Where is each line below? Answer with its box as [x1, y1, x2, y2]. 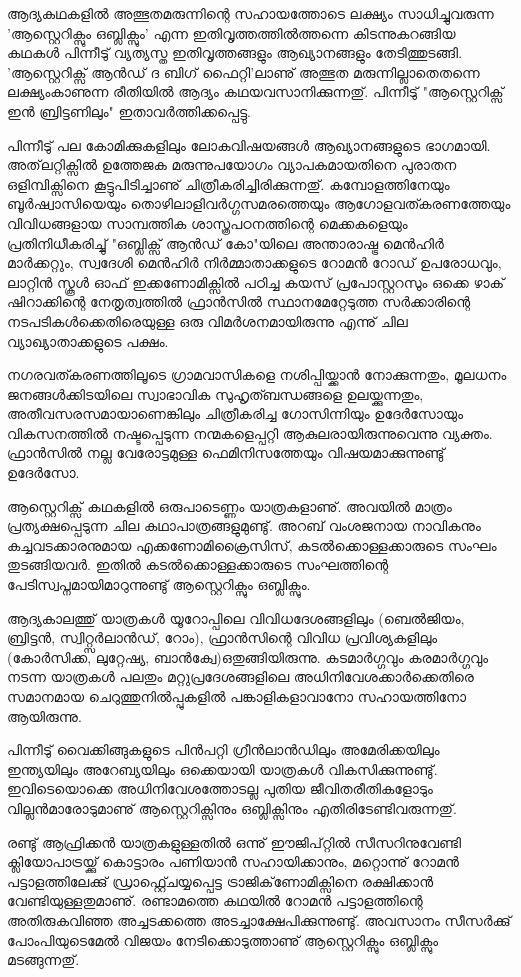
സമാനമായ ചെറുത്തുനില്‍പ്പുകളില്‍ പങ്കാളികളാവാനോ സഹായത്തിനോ [7, 686, 467, 706]
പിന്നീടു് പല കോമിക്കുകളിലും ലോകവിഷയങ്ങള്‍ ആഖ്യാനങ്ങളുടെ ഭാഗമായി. [7, 134, 491, 155]
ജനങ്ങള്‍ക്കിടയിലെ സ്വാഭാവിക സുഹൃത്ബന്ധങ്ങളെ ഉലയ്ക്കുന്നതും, [7, 383, 424, 404]
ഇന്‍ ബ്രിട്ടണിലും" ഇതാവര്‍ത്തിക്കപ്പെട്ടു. [7, 100, 251, 121]
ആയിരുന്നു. [7, 705, 82, 726]
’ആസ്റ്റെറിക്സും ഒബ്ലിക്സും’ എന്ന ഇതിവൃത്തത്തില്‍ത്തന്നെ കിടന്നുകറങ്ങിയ [7, 22, 456, 43]
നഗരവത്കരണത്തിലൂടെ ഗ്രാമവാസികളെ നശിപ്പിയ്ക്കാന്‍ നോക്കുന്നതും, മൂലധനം [7, 364, 507, 385]
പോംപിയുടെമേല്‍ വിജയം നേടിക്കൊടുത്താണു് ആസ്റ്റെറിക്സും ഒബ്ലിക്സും [7, 929, 439, 950]
